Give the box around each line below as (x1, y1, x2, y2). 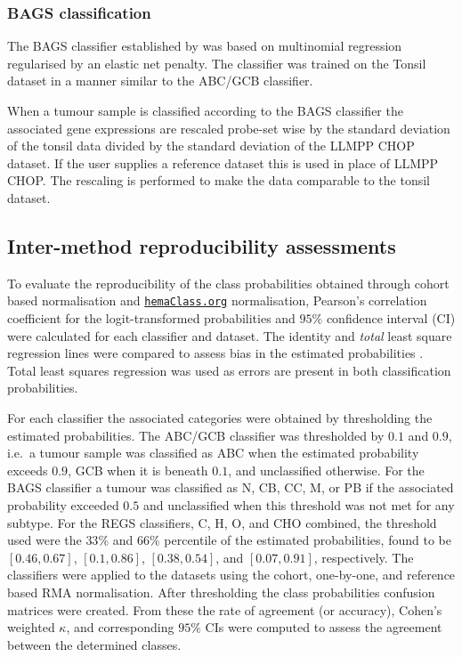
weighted (7, 618, 55, 637)
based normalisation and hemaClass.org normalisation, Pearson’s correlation (7, 291, 427, 310)
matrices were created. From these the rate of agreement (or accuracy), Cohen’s (7, 600, 442, 619)
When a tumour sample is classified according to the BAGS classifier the (7, 101, 403, 119)
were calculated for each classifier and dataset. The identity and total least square (7, 326, 452, 345)
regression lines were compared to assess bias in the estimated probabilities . (7, 344, 424, 362)
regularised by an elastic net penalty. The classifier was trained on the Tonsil (7, 53, 426, 72)
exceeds (7, 460, 48, 479)
